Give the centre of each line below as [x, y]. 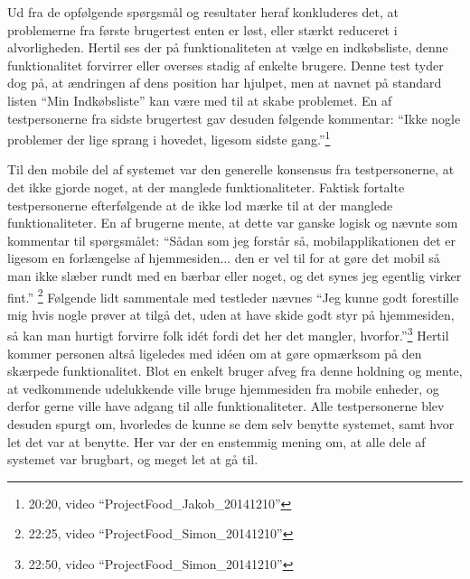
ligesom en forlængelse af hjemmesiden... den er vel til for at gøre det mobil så [224, 258]
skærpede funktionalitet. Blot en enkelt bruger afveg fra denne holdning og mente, [235, 371]
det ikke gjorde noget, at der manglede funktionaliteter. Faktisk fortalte [206, 187]
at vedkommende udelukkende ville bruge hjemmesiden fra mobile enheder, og [223, 388]
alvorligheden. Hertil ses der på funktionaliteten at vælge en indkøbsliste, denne [228, 47]
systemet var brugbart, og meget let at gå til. [133, 459]
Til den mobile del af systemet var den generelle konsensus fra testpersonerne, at [231, 169]
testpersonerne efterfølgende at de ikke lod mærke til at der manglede [200, 205]
